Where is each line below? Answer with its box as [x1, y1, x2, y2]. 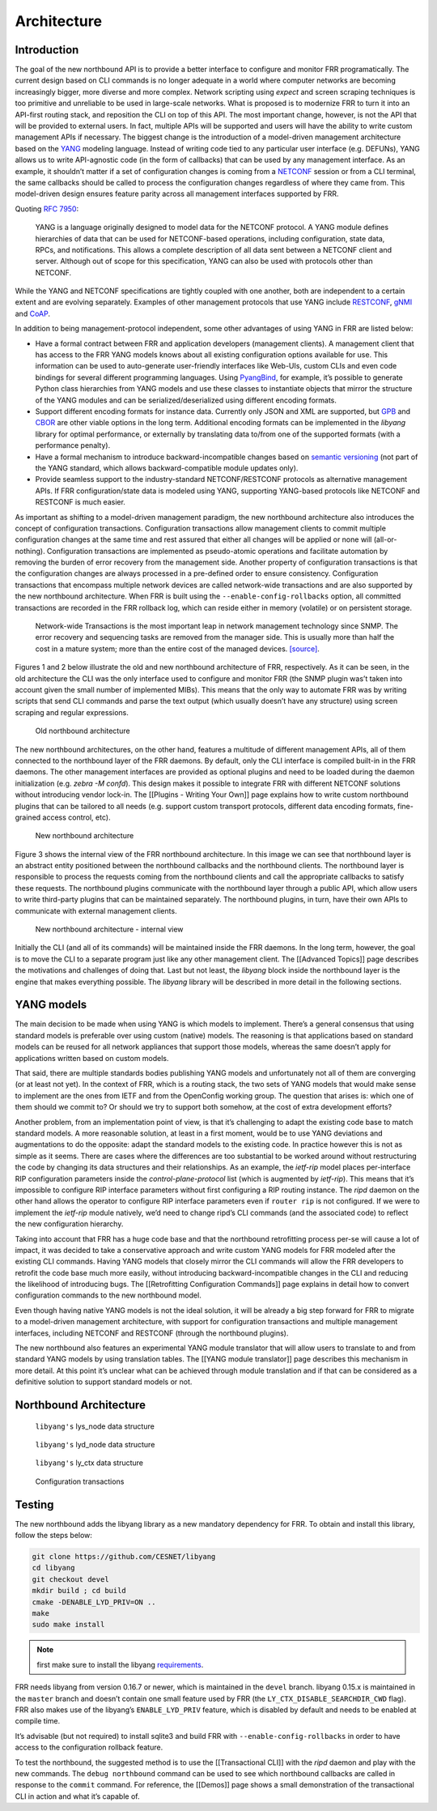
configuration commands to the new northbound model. [15, 1290, 202, 1300]
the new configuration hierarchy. [15, 1219, 124, 1229]
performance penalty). [35, 441, 111, 450]
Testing [15, 1498, 54, 1511]
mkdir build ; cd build [32, 1586, 127, 1596]
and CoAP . [15, 309, 50, 318]
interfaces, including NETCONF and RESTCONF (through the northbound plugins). [15, 1328, 289, 1338]
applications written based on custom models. [15, 1053, 169, 1063]
